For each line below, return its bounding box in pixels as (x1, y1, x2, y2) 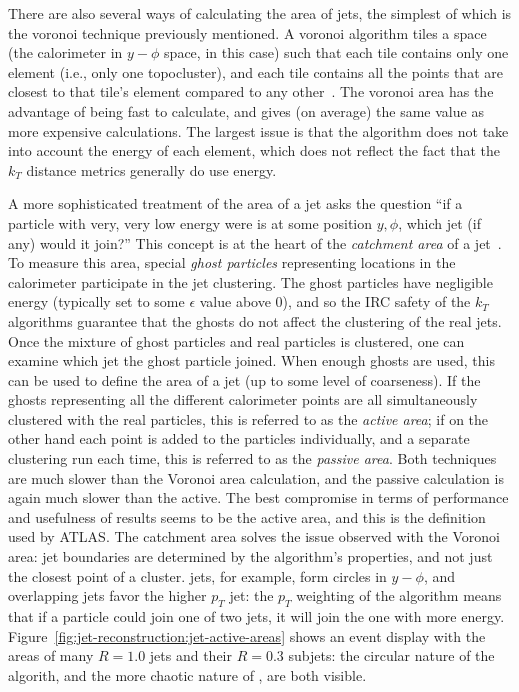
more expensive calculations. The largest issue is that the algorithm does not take (8, 120, 509, 141)
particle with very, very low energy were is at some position (8, 212, 372, 233)
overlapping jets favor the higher (8, 585, 207, 606)
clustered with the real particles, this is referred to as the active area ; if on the (8, 408, 489, 429)
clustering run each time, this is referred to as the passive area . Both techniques (8, 448, 497, 469)
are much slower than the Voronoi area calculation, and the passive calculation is (8, 467, 504, 488)
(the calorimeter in (8, 42, 123, 63)
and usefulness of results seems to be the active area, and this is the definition (8, 506, 486, 527)
